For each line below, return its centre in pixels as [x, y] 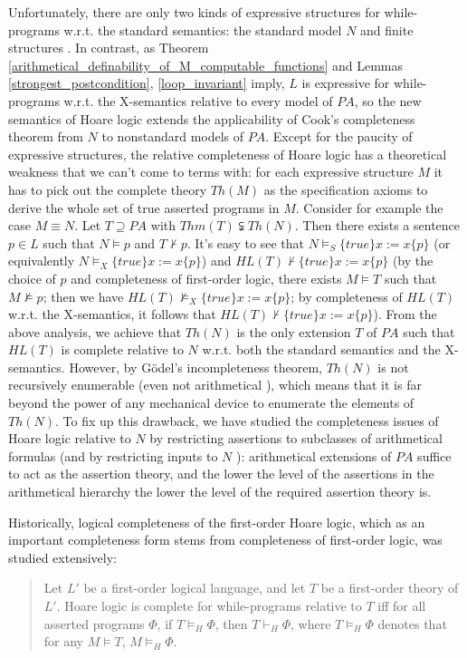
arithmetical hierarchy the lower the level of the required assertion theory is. [220, 492]
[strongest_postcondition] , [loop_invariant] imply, [147, 83]
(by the [413, 261]
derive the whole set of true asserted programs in [144, 207]
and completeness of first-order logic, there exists [206, 278]
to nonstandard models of [173, 136]
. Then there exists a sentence [377, 225]
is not [393, 367]
